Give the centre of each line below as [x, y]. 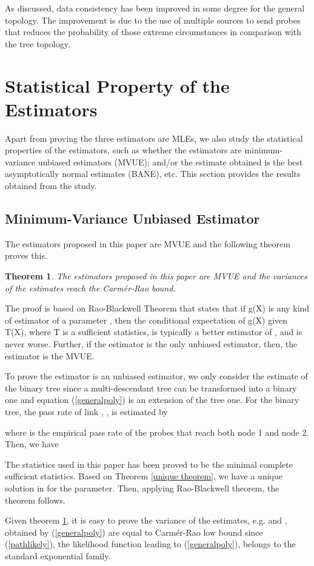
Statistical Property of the [117, 85]
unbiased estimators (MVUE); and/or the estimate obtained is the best [170, 161]
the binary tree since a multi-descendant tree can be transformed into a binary [151, 388]
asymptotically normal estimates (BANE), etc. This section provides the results [153, 174]
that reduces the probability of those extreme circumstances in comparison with [153, 32]
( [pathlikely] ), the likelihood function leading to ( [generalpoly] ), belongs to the [150, 544]
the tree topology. [38, 43]
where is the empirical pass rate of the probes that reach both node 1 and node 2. [157, 432]
